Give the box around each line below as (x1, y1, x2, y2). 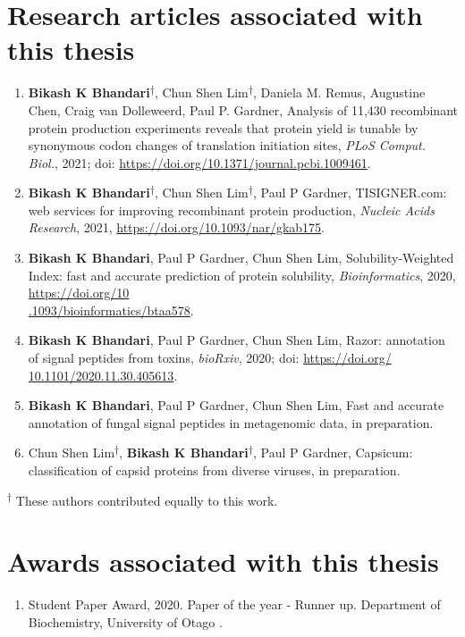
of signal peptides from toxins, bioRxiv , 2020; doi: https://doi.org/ (28, 348, 392, 367)
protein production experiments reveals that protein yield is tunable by (28, 118, 418, 137)
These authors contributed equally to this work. (15, 490, 278, 509)
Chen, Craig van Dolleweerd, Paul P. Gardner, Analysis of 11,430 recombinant (28, 100, 458, 119)
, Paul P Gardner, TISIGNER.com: (252, 183, 447, 202)
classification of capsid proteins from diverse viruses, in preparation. (28, 461, 401, 479)
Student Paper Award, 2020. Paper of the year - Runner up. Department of (28, 595, 441, 614)
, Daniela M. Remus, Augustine (252, 83, 426, 102)
